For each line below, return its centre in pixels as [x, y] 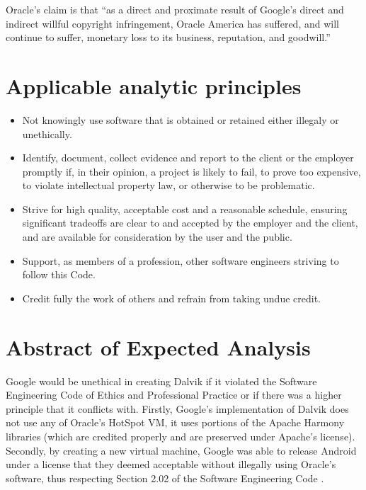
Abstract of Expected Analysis [158, 347]
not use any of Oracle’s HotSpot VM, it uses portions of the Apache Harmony [175, 422]
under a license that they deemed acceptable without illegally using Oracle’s [171, 464]
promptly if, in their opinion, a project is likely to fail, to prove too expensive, [191, 171]
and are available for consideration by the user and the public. [157, 237]
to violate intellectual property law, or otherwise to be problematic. [168, 185]
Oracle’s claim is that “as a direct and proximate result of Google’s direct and [175, 9]
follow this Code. [59, 274]
